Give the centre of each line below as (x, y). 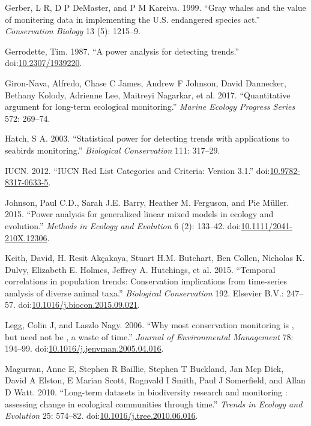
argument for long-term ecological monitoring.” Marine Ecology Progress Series (150, 106)
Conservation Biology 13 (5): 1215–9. (73, 31)
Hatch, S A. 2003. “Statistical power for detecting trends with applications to (147, 138)
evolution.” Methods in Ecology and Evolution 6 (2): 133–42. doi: (123, 225)
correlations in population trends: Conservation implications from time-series (146, 281)
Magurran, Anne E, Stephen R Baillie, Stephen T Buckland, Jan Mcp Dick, (144, 368)
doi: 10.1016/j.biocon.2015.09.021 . (79, 304)
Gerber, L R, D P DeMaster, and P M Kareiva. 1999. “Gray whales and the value (155, 7)
